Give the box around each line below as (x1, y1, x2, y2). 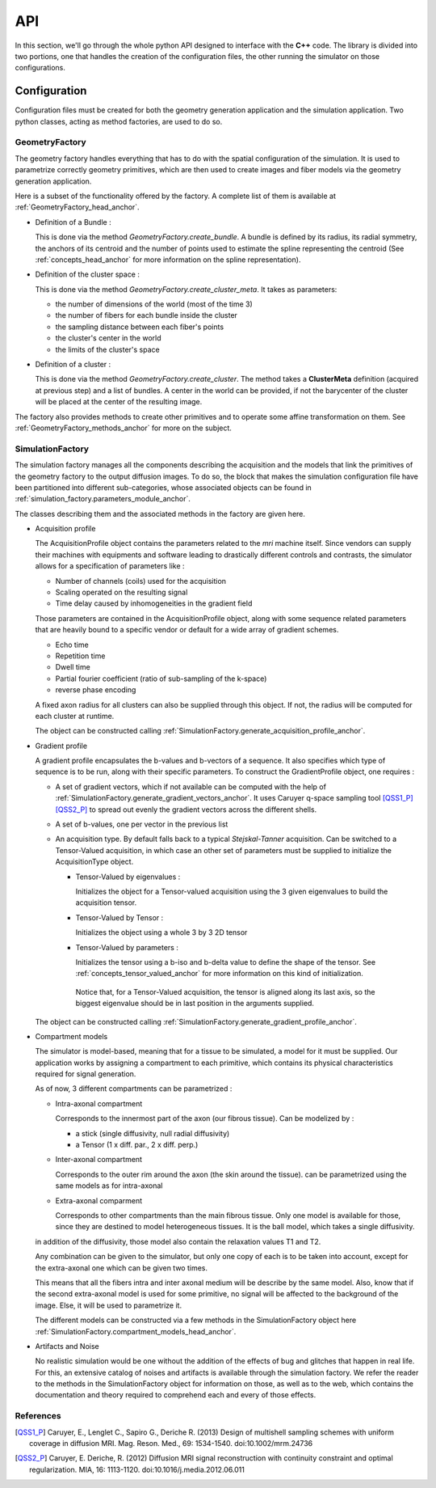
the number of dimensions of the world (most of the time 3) (55, 299, 254, 309)
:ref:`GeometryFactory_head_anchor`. (15, 202, 140, 212)
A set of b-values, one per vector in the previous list (55, 819, 228, 829)
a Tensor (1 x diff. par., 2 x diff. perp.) (75, 1140, 199, 1150)
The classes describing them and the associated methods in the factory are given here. (15, 509, 306, 518)
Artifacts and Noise (35, 1341, 100, 1351)
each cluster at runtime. (35, 711, 115, 721)
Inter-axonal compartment (55, 1155, 143, 1165)
